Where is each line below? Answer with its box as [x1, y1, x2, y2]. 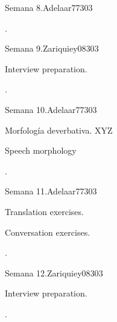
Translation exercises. [5, 205, 84, 218]
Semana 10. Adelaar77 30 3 [5, 103, 97, 115]
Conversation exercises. [5, 225, 90, 238]
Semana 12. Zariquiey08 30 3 [5, 266, 103, 279]
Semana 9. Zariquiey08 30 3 [5, 42, 99, 55]
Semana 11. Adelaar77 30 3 [5, 185, 97, 197]
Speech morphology [5, 144, 77, 157]
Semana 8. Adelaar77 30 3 [5, 1, 93, 13]
